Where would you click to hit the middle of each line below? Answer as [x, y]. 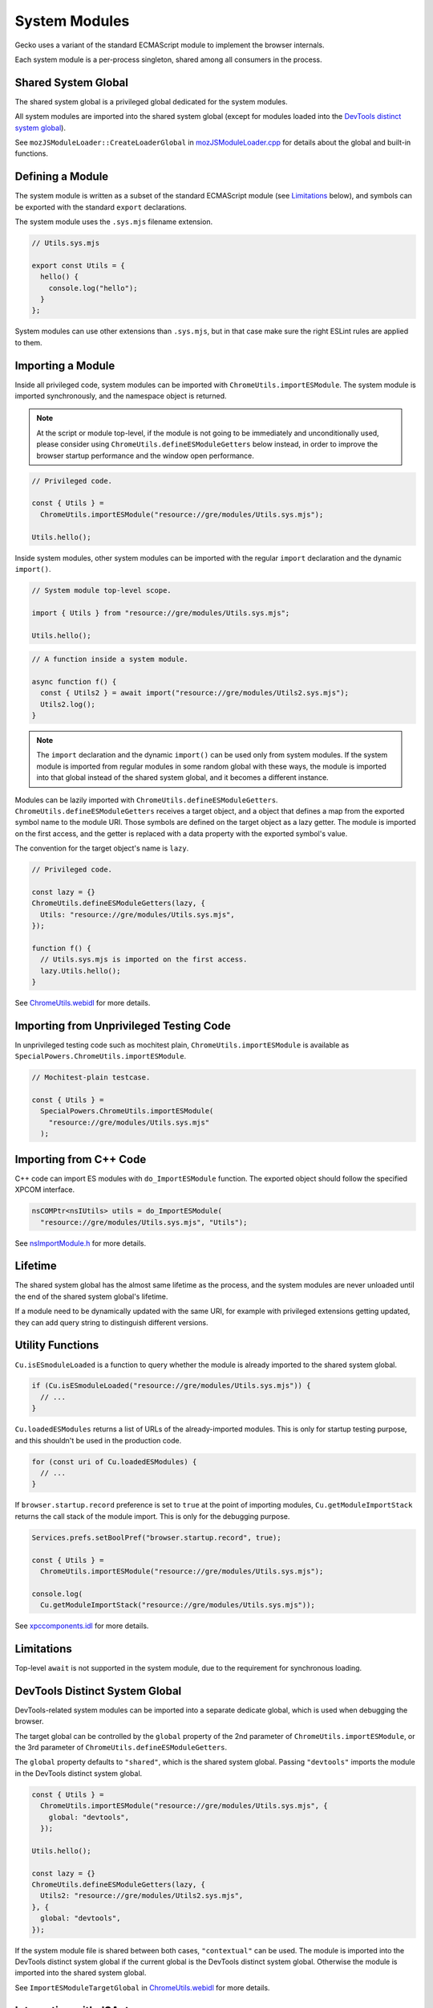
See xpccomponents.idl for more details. [82, 1626]
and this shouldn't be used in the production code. [98, 1440]
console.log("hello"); [93, 288]
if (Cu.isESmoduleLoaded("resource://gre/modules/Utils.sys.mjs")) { [171, 1386]
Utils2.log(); [68, 704]
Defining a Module [62, 177]
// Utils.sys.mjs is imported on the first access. [144, 959]
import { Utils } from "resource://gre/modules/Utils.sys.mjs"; [161, 613]
